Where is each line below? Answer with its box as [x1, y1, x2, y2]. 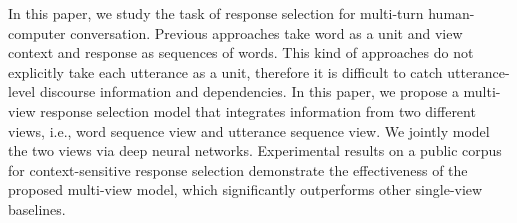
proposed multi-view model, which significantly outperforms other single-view [8, 179, 483, 200]
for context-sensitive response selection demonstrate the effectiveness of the [8, 159, 468, 180]
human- [428, 3, 475, 23]
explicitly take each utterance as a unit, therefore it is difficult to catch [8, 61, 443, 82]
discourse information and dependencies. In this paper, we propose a [39, 81, 459, 102]
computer [8, 22, 66, 43]
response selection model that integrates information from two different [40, 100, 476, 121]
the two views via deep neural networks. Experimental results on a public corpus [8, 140, 502, 161]
